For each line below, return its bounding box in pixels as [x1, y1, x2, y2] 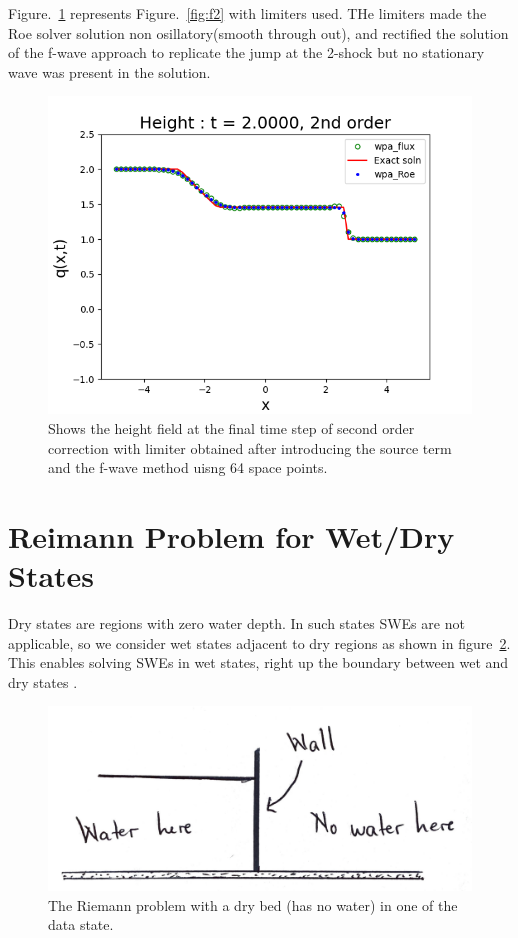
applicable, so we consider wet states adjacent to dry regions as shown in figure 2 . [8, 632, 511, 653]
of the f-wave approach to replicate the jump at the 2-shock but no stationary [8, 42, 485, 63]
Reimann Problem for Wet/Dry [8, 515, 455, 556]
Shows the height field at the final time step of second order [48, 417, 415, 438]
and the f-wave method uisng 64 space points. [48, 457, 328, 478]
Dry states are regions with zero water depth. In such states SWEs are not [8, 613, 465, 634]
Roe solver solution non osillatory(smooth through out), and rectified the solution [8, 22, 509, 43]
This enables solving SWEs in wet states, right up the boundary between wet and [8, 652, 509, 673]
